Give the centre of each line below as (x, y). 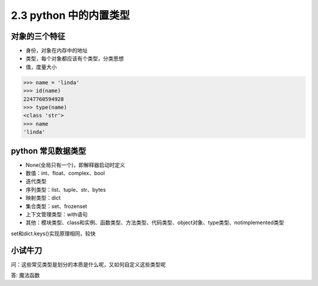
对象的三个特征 (38, 36)
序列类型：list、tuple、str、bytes (66, 189)
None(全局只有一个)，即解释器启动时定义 (75, 165)
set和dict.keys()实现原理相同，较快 (53, 234)
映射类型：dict (43, 198)
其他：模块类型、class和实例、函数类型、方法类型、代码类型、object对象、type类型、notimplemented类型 (155, 223)
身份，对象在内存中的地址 (57, 51)
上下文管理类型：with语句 (57, 215)
